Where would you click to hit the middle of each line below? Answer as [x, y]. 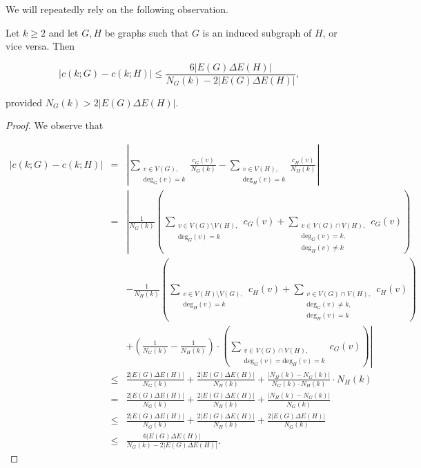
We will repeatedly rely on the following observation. [117, 9]
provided [24, 102]
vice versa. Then [40, 46]
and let [63, 32]
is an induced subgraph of [257, 32]
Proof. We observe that [55, 125]
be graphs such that [147, 32]
